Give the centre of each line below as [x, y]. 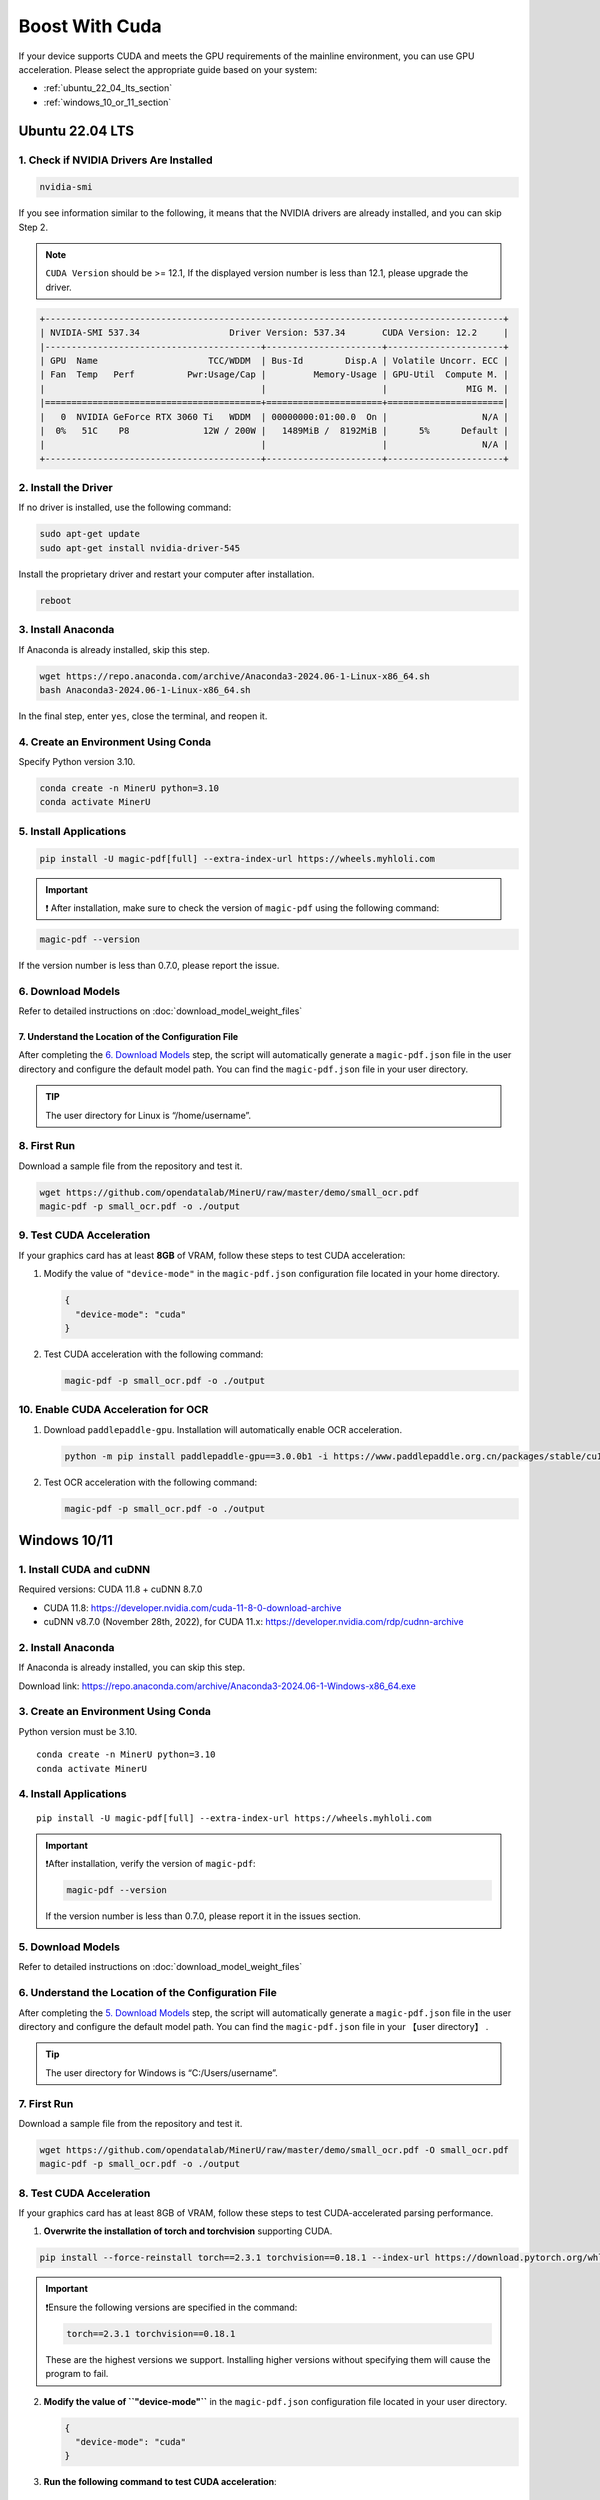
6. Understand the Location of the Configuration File [147, 1993]
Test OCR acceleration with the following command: [150, 1482]
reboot [55, 600]
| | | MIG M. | [274, 388]
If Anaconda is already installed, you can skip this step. [131, 1667]
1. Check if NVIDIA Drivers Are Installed [115, 160]
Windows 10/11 [66, 1540]
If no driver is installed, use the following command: [125, 507]
